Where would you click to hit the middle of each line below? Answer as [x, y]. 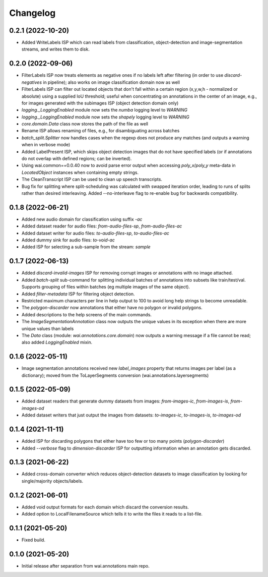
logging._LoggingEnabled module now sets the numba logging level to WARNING [104, 110]
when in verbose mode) [46, 145]
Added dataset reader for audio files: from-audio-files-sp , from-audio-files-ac [102, 226]
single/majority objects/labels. [52, 481]
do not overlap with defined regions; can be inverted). [77, 159]
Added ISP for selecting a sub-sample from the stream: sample [86, 247]
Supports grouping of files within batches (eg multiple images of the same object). [106, 287]
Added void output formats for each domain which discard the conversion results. [105, 507]
